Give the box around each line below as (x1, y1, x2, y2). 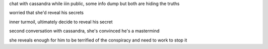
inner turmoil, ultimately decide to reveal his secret (9, 19, 113, 25)
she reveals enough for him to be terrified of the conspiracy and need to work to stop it (9, 37, 187, 43)
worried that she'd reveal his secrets (9, 10, 84, 16)
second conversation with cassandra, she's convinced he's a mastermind (9, 28, 160, 34)
